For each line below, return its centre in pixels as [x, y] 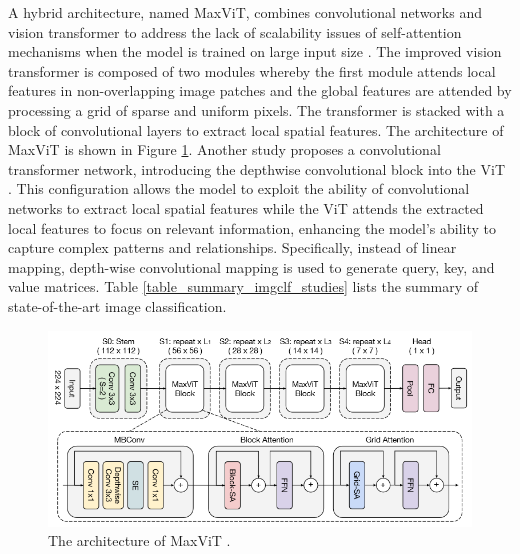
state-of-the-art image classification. [117, 305]
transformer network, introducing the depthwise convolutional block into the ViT [256, 168]
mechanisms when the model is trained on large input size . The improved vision [255, 51]
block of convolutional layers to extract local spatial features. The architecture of [256, 129]
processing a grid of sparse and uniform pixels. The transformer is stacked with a [256, 109]
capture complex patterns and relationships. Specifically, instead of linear [232, 247]
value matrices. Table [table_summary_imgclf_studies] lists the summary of [243, 286]
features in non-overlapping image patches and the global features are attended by [260, 90]
